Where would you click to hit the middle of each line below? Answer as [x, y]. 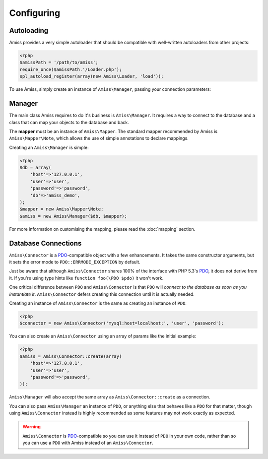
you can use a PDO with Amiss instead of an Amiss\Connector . [88, 443]
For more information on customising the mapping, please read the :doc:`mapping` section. [102, 229]
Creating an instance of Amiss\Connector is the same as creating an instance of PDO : [98, 303]
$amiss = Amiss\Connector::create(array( [71, 356]
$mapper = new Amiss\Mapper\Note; [62, 209]
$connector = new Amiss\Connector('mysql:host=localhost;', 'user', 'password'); [122, 323]
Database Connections [45, 243]
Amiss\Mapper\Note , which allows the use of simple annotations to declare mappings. [99, 138]
